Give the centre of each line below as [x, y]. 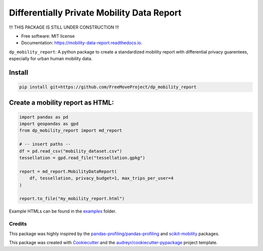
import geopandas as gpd [49, 124]
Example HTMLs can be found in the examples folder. [63, 211]
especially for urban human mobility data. [51, 59]
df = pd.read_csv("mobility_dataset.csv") [71, 151]
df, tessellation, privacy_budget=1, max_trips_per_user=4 [102, 178]
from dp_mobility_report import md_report [71, 131]
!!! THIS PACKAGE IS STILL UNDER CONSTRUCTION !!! [64, 27]
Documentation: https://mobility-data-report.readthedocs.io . [82, 43]
